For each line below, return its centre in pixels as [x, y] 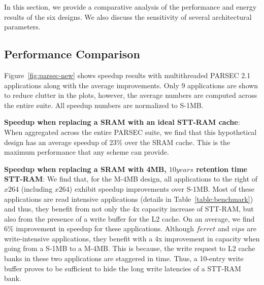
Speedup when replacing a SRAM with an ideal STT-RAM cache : [122, 122]
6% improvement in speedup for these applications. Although [99, 228]
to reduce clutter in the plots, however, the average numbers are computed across [131, 95]
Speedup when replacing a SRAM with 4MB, [85, 169]
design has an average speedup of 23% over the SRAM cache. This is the [117, 142]
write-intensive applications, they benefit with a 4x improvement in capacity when [132, 238]
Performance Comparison [72, 54]
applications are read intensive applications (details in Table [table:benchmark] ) [129, 199]
